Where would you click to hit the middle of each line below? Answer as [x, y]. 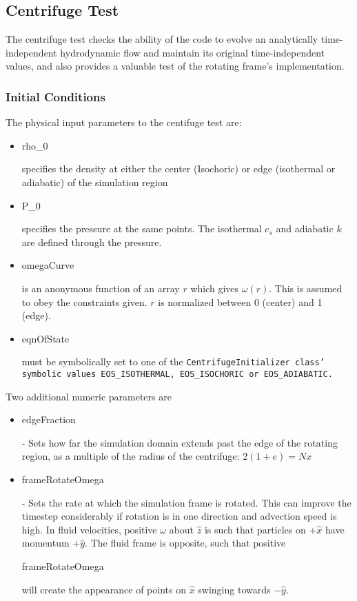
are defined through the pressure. [92, 242]
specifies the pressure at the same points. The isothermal [142, 228]
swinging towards [234, 589]
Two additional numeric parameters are [89, 396]
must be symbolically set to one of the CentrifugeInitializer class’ [173, 361]
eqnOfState [45, 338]
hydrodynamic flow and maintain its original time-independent [193, 52]
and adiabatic [305, 228]
